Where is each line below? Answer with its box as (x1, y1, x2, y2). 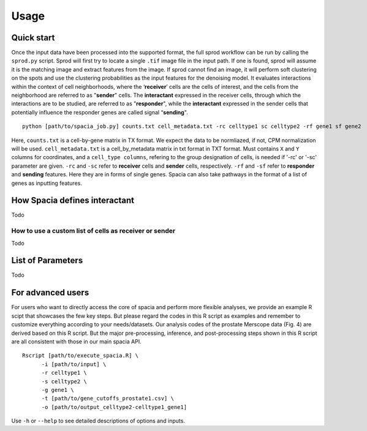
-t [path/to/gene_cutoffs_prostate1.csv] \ (41, 395, 175, 402)
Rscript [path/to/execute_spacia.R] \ (22, 352, 139, 359)
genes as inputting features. (11, 179, 82, 187)
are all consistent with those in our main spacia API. (11, 337, 142, 345)
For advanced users (11, 288, 89, 298)
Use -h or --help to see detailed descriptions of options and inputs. (11, 417, 185, 425)
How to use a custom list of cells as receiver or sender (11, 227, 176, 235)
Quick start (11, 32, 55, 43)
